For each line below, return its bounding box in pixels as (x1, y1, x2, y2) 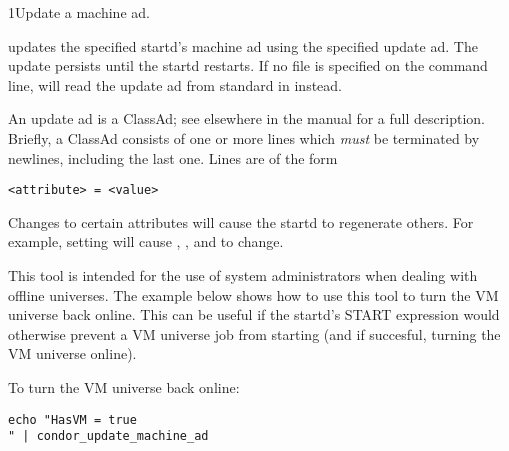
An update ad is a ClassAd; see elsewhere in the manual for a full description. (8, 108, 485, 129)
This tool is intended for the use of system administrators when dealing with (8, 265, 478, 285)
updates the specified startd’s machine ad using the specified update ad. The (8, 35, 478, 56)
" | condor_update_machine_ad (8, 429, 209, 444)
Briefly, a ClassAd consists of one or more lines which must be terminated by (8, 127, 480, 148)
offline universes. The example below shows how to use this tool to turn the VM (8, 284, 499, 305)
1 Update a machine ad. (8, 2, 150, 22)
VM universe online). (8, 343, 137, 364)
